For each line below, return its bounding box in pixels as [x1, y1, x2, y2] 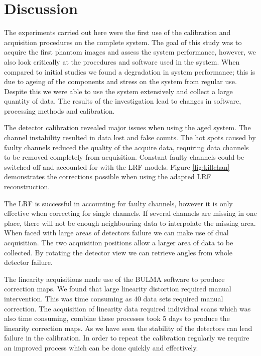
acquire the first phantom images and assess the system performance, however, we [4, 47, 256, 57]
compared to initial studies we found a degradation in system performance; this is [4, 66, 255, 77]
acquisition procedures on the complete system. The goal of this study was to [4, 37, 242, 47]
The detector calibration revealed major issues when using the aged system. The [4, 122, 251, 133]
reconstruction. [4, 181, 50, 192]
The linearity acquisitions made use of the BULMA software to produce [4, 273, 225, 284]
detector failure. [4, 257, 53, 267]
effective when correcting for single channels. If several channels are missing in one [4, 208, 257, 218]
